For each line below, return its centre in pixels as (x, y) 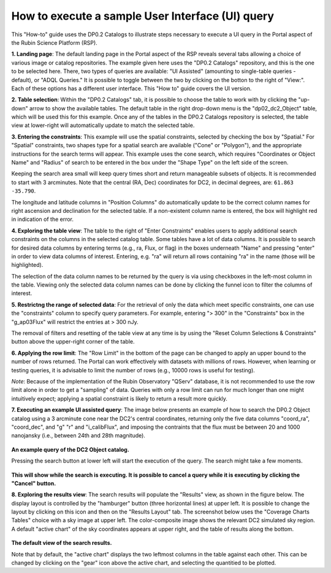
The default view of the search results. (62, 543)
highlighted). (27, 265)
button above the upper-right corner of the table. (73, 342)
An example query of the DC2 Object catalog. (70, 449)
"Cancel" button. (34, 483)
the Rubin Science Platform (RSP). (54, 42)
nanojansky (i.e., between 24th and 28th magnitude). (78, 436)
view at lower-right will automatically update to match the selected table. (103, 125)
